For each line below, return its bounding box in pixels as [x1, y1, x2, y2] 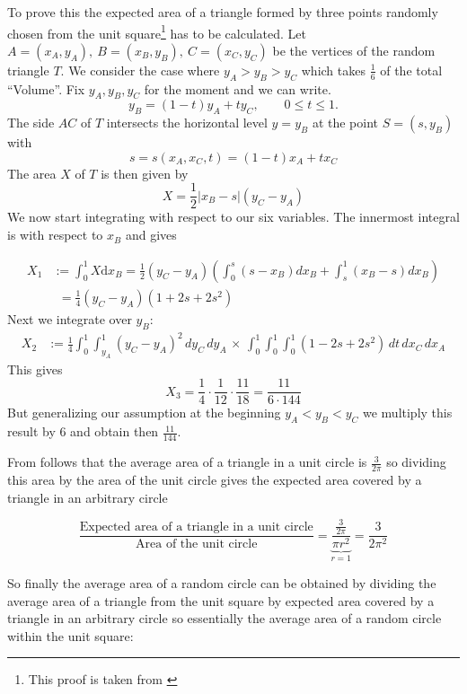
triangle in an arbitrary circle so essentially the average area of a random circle [7, 609, 442, 628]
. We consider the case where [60, 60, 220, 79]
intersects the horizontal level [106, 113, 268, 132]
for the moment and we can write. [144, 79, 331, 98]
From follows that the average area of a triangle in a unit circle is [7, 452, 367, 471]
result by [7, 422, 56, 441]
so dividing [386, 452, 446, 471]
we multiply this [362, 403, 453, 422]
